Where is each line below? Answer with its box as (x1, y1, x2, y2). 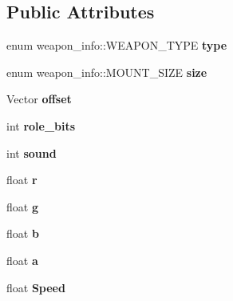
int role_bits (6, 117, 76, 134)
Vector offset (6, 90, 72, 107)
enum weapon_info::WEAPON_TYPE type (6, 37, 227, 54)
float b (6, 225, 39, 242)
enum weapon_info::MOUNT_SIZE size (6, 63, 207, 80)
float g (6, 198, 38, 215)
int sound (6, 144, 57, 161)
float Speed (6, 279, 65, 295)
